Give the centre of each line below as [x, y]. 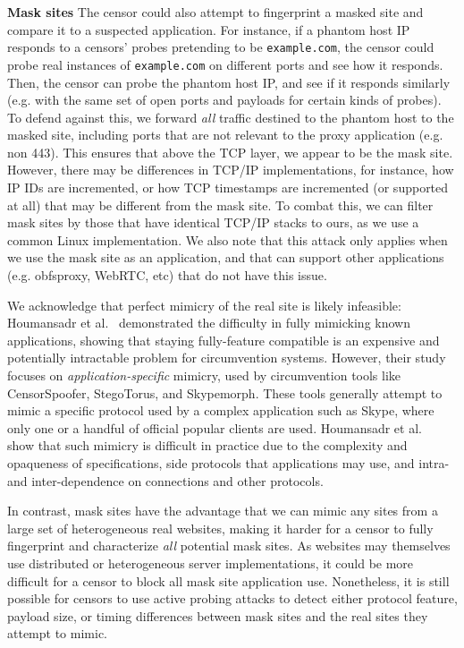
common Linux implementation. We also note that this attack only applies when [228, 239]
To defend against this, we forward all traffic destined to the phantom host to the [231, 117]
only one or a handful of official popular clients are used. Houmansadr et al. [215, 427]
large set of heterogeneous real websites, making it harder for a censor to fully [220, 528]
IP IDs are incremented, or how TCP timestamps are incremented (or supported [228, 188]
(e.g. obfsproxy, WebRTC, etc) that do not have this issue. [167, 275]
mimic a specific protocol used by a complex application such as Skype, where [221, 410]
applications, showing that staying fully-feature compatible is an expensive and [224, 340]
